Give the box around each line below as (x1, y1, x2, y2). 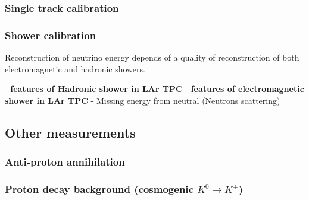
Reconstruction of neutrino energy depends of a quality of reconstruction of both (5, 51, 299, 64)
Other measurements (5, 123, 136, 141)
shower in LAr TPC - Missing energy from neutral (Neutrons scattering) (5, 94, 280, 106)
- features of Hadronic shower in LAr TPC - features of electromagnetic (5, 82, 304, 95)
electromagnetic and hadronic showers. (5, 62, 145, 75)
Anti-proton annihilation (5, 154, 125, 169)
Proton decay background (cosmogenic (5, 181, 193, 196)
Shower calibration (5, 27, 96, 42)
